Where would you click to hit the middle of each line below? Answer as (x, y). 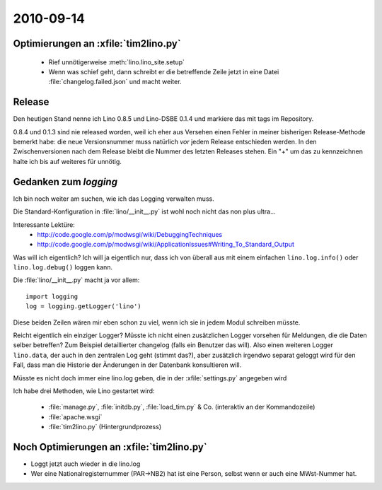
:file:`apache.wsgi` (75, 416)
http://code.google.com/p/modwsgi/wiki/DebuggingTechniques (130, 234)
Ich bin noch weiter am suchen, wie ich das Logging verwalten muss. (114, 199)
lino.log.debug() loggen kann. (63, 267)
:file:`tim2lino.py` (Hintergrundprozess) (105, 427)
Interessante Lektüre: (44, 224)
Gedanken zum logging (65, 181)
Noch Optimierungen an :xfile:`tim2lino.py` (110, 447)
